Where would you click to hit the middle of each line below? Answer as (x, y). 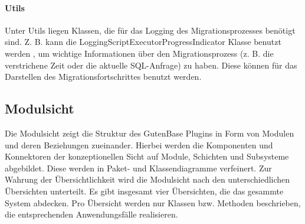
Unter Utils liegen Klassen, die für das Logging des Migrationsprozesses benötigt (150, 30)
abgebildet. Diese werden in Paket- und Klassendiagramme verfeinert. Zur (138, 168)
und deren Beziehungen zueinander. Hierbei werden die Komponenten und (139, 145)
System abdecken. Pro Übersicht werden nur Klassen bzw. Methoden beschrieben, (153, 202)
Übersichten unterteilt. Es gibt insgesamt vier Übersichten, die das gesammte (144, 191)
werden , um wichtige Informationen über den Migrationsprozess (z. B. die (139, 53)
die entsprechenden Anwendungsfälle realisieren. (91, 214)
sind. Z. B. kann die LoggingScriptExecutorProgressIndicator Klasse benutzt (143, 42)
